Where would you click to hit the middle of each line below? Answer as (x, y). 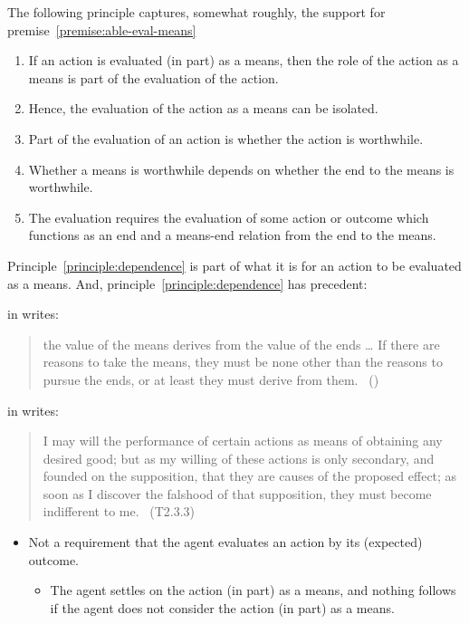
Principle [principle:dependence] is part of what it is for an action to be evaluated (234, 265)
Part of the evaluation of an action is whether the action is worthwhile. (226, 138)
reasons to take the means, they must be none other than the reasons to (243, 362)
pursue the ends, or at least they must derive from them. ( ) (211, 379)
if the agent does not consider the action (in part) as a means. (222, 607)
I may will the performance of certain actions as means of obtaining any (243, 441)
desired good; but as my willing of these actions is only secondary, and (239, 458)
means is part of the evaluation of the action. (153, 77)
